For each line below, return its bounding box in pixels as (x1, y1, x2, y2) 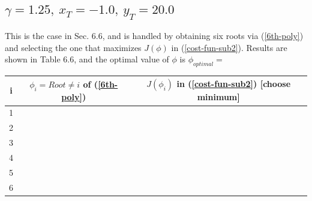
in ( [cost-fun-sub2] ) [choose (176, 77, 291, 90)
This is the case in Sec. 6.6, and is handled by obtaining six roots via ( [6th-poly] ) (5, 29, 304, 41)
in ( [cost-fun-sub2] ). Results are (171, 41, 287, 53)
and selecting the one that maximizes (5, 41, 142, 53)
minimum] (197, 91, 240, 103)
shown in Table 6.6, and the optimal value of (5, 53, 169, 65)
